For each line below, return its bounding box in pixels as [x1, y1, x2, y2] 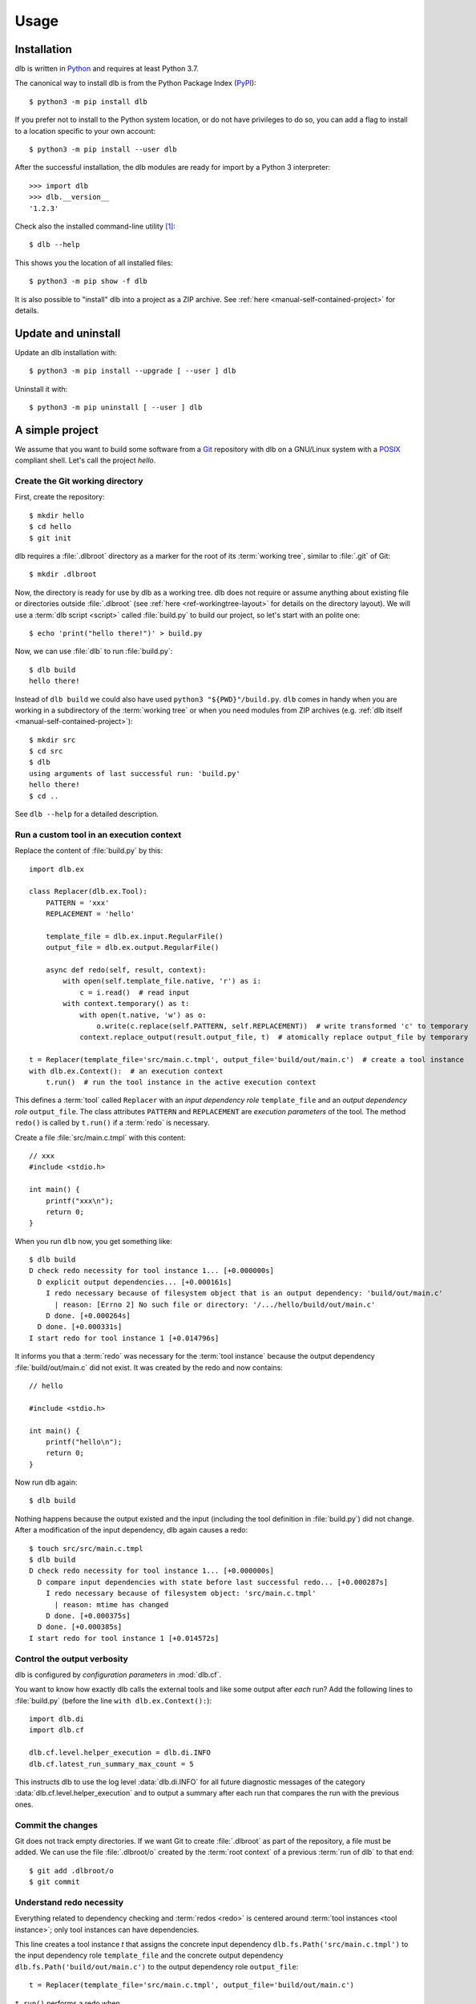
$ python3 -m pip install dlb [29, 97, 148, 106]
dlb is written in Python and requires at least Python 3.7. [14, 64, 200, 74]
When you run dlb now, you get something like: [14, 1236, 172, 1246]
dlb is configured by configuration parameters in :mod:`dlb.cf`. [14, 1670, 222, 1679]
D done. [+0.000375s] [45, 1611, 131, 1620]
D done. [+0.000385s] [37, 1622, 123, 1631]
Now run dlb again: [14, 1477, 78, 1487]
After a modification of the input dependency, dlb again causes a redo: [14, 1525, 248, 1535]
